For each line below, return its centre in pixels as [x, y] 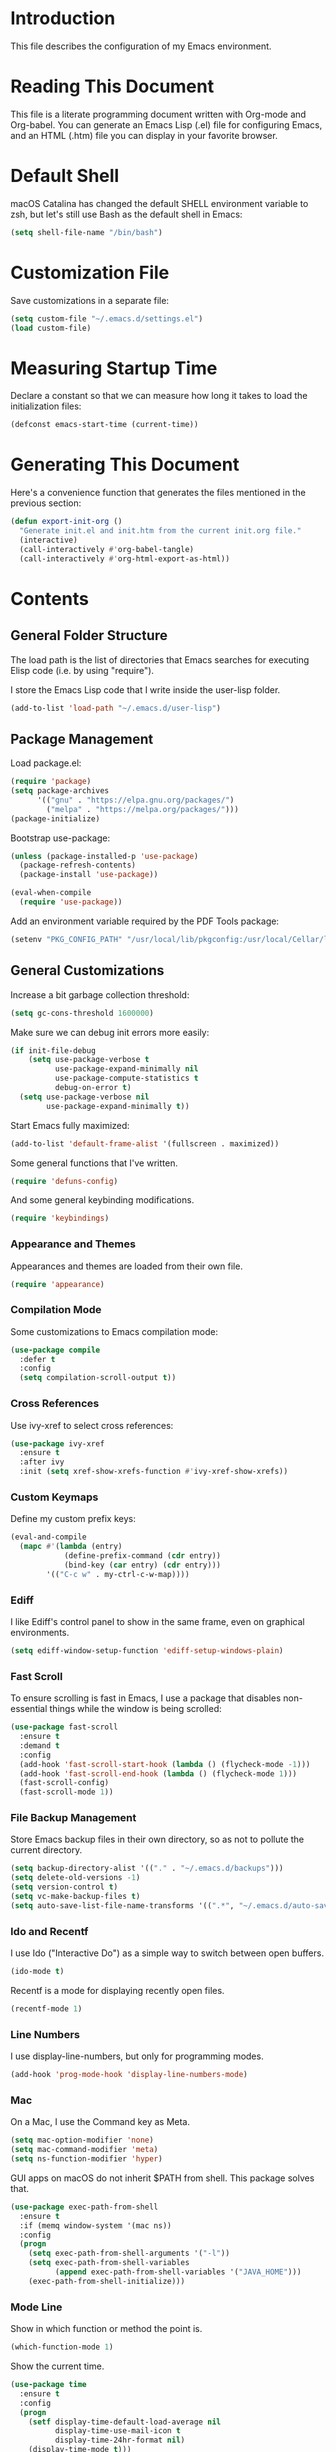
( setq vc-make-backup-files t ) [75, 1897]
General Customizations [87, 970]
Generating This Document [125, 464]
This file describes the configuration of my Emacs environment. [141, 46]
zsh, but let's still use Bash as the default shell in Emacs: [126, 214]
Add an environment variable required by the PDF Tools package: [145, 921]
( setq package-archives [60, 791]
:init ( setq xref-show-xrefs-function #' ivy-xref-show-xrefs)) [153, 1472]
